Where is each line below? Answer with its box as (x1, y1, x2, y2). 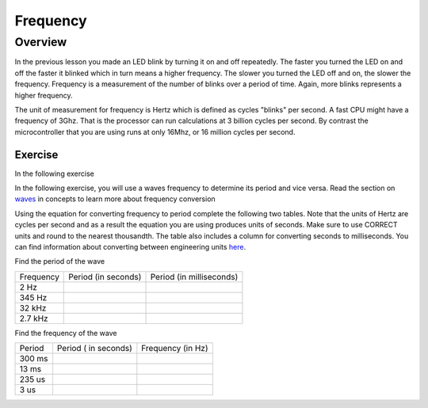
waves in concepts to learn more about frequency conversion (14, 194, 216, 204)
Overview (14, 35, 67, 49)
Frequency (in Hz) (141, 343, 208, 354)
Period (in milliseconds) (150, 271, 239, 282)
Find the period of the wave (14, 257, 105, 266)
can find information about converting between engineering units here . (14, 242, 246, 251)
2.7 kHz (19, 313, 48, 324)
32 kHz (19, 302, 47, 313)
